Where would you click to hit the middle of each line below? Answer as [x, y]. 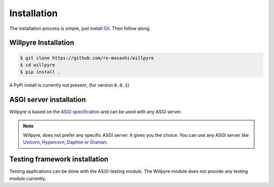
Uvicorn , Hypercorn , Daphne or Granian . [65, 142]
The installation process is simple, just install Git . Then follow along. [80, 28]
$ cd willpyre [38, 65]
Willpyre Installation [42, 43]
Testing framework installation [59, 159]
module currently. [28, 178]
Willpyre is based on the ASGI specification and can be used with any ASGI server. [96, 112]
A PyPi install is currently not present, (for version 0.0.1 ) [69, 85]
